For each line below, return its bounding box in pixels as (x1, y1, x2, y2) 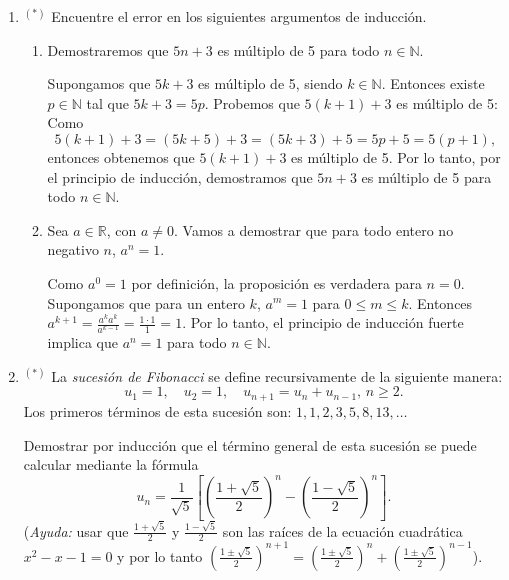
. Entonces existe (381, 73, 485, 94)
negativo (47, 239, 99, 260)
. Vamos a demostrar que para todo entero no (174, 219, 454, 240)
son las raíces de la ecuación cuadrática (222, 520, 463, 541)
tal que (86, 92, 129, 113)
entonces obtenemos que (47, 146, 195, 167)
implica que (47, 332, 118, 353)
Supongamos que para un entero (47, 292, 245, 313)
